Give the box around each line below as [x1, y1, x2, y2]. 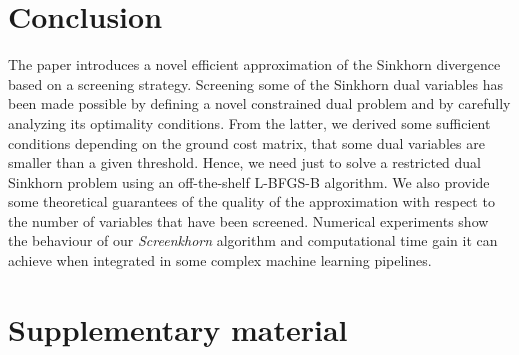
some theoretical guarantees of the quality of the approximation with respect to [8, 191, 495, 212]
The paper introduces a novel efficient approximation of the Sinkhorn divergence [8, 54, 501, 75]
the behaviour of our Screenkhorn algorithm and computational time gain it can [8, 230, 498, 251]
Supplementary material [8, 308, 348, 349]
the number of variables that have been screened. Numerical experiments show [8, 210, 489, 231]
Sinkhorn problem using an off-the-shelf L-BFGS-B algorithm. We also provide [8, 171, 490, 192]
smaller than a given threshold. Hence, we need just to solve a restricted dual [8, 152, 482, 173]
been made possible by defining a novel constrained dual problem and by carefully [8, 93, 511, 114]
